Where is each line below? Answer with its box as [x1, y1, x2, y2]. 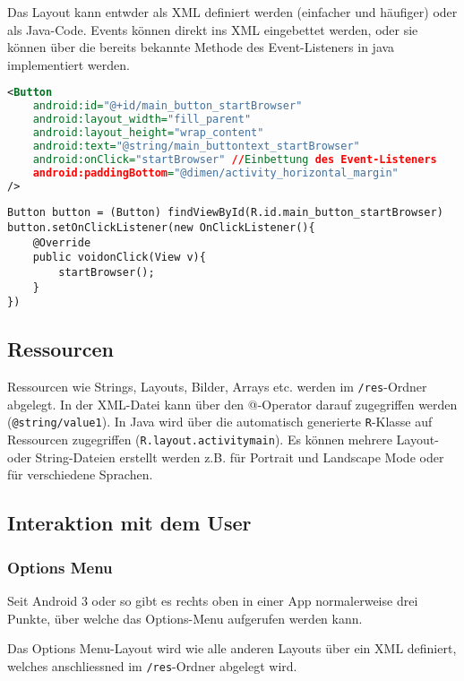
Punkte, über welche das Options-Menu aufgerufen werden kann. [7, 608, 363, 627]
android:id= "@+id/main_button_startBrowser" [32, 99, 303, 113]
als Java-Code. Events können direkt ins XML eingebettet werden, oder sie [7, 20, 418, 39]
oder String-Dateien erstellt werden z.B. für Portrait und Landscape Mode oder [7, 447, 444, 466]
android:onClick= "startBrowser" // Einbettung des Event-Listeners [32, 152, 437, 166]
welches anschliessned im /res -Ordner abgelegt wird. [7, 656, 297, 675]
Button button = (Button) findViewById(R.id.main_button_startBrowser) [7, 206, 443, 220]
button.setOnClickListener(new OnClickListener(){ [7, 221, 315, 235]
